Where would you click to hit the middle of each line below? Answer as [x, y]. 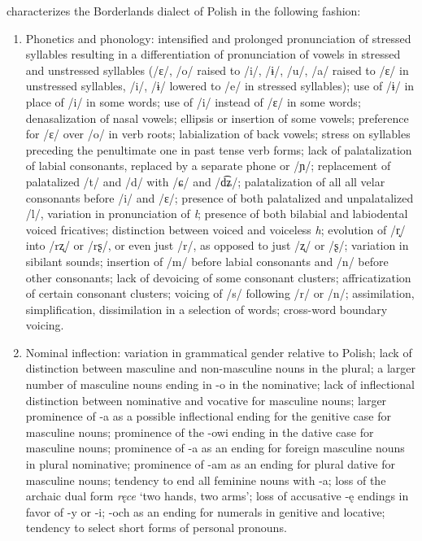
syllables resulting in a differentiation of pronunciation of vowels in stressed [213, 54]
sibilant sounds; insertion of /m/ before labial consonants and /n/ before [207, 261]
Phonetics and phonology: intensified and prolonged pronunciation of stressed [218, 38]
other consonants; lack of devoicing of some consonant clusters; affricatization [218, 277]
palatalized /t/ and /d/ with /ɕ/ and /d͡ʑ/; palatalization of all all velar [205, 181]
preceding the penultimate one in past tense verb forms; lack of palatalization [219, 149]
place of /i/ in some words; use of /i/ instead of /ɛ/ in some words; [193, 101]
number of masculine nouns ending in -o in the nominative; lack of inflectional [220, 384]
